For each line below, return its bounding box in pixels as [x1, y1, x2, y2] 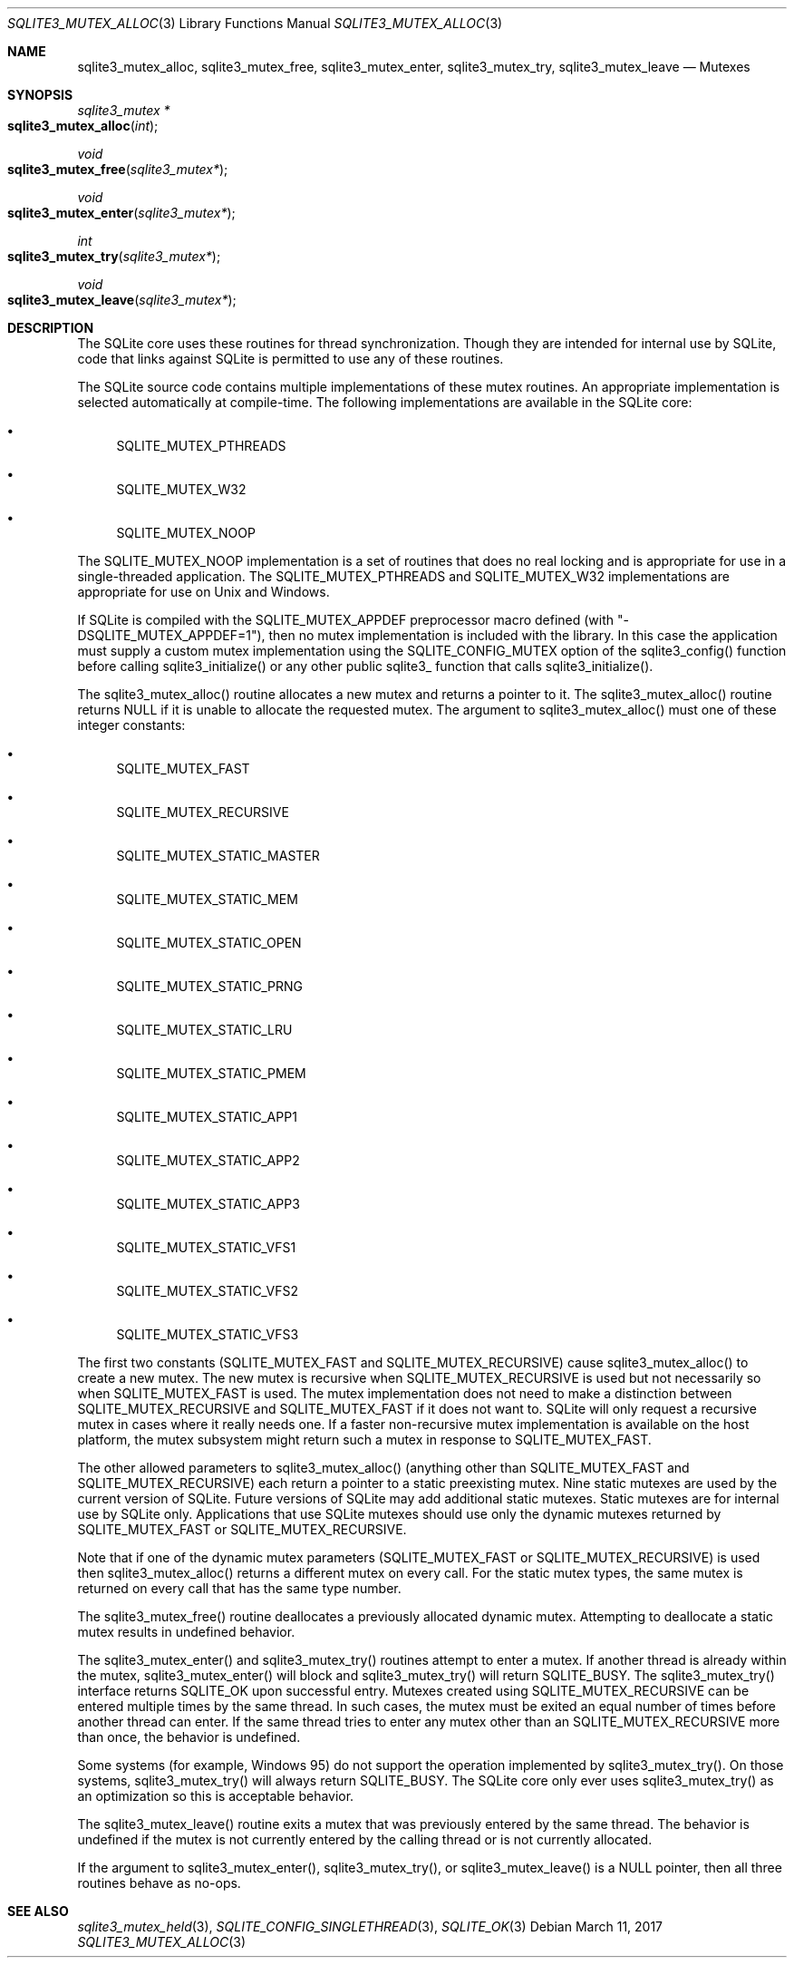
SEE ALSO [7, 1903, 69, 1919]
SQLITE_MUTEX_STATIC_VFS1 [116, 1240, 296, 1255]
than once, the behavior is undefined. [77, 1729, 301, 1745]
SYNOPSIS [7, 87, 73, 102]
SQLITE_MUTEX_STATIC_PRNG [116, 978, 304, 994]
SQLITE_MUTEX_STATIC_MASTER [116, 848, 320, 863]
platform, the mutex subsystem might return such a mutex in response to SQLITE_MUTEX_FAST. [77, 1432, 652, 1447]
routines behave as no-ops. [77, 1875, 241, 1891]
